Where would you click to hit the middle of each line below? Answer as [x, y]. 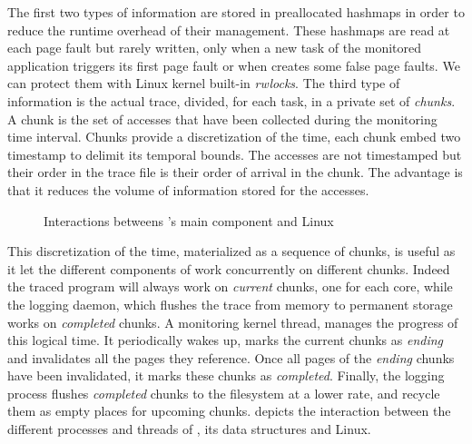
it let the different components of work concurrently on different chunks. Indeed [229, 268]
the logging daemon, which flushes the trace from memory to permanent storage [230, 304]
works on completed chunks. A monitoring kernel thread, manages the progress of [233, 322]
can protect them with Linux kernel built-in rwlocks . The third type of [204, 83]
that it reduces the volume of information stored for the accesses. [188, 189]
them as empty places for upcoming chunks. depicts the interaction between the [229, 411]
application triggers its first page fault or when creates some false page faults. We [234, 65]
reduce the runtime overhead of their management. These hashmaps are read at [229, 30]
